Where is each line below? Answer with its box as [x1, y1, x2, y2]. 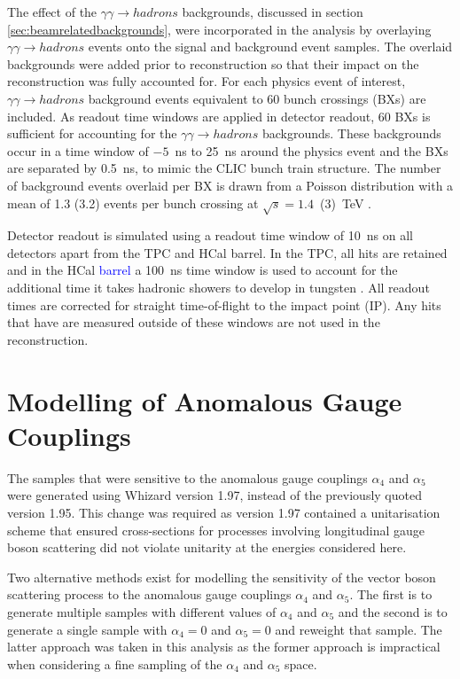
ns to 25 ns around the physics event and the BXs [175, 141, 448, 160]
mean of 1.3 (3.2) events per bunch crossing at [7, 193, 259, 212]
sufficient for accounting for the [7, 124, 177, 143]
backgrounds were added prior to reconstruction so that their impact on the [7, 54, 419, 73]
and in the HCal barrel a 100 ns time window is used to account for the [7, 261, 398, 279]
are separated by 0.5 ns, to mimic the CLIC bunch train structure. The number [7, 159, 441, 177]
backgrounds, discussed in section [182, 3, 363, 20]
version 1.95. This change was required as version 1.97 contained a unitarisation [7, 503, 441, 521]
